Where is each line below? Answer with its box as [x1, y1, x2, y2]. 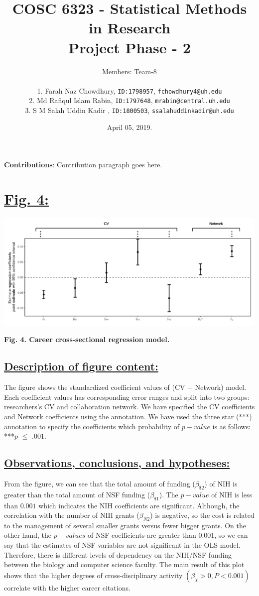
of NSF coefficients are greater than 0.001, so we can [87, 530, 248, 540]
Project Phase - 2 [68, 37, 191, 57]
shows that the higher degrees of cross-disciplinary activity [4, 570, 183, 580]
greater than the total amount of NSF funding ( [4, 489, 150, 499]
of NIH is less [211, 489, 253, 499]
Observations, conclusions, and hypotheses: [4, 455, 230, 471]
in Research [88, 17, 171, 38]
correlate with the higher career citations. [4, 582, 130, 593]
